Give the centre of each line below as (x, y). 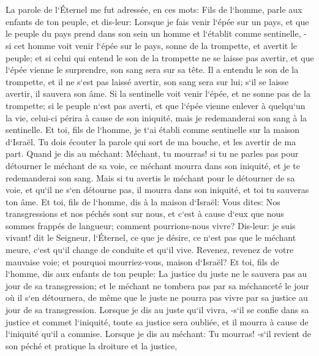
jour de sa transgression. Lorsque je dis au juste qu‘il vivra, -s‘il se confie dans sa (157, 310)
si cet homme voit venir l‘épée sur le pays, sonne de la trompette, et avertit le (151, 45)
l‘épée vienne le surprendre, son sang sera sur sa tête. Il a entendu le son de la (152, 70)
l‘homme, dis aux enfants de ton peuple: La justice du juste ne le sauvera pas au (156, 274)
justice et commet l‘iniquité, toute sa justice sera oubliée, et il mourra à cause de (157, 321)
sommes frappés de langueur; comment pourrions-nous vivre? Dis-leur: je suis (151, 225)
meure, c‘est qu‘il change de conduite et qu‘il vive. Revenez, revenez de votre (150, 250)
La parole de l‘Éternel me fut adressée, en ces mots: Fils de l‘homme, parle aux (154, 9)
